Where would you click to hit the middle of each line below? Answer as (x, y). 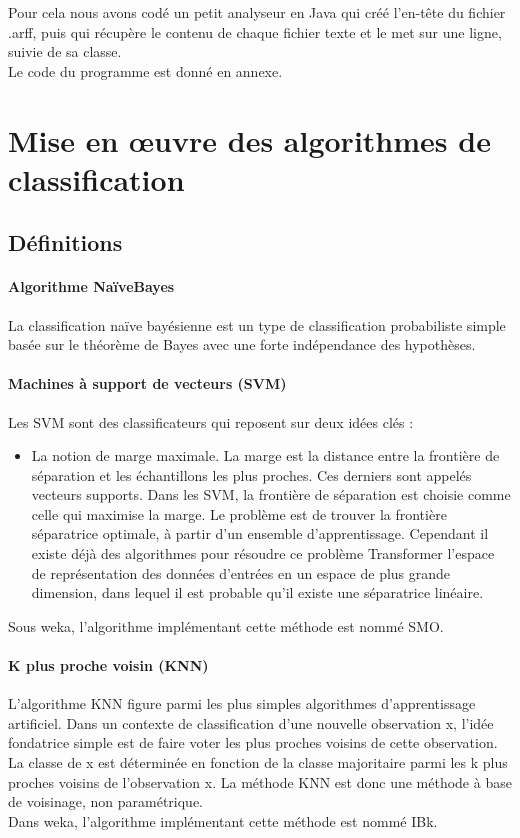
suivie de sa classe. (65, 51)
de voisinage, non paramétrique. (106, 801)
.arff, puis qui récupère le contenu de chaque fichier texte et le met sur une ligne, (255, 31)
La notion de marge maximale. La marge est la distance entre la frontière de (265, 455)
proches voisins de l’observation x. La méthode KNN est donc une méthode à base (260, 781)
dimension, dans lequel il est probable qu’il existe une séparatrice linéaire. (257, 592)
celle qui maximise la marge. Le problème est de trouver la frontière (239, 513)
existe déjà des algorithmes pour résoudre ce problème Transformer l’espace (263, 553)
